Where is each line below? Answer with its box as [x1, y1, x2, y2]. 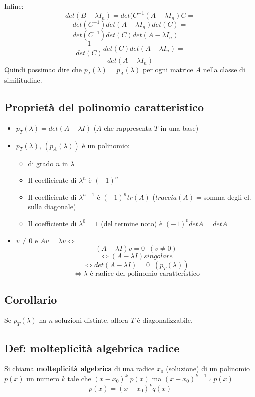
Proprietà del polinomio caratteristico [4, 99, 204, 114]
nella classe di [203, 64, 245, 75]
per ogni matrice [143, 64, 193, 75]
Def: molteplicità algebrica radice [4, 340, 180, 355]
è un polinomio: [82, 140, 130, 150]
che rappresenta [104, 122, 152, 133]
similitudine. [4, 74, 42, 85]
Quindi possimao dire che [4, 64, 82, 75]
